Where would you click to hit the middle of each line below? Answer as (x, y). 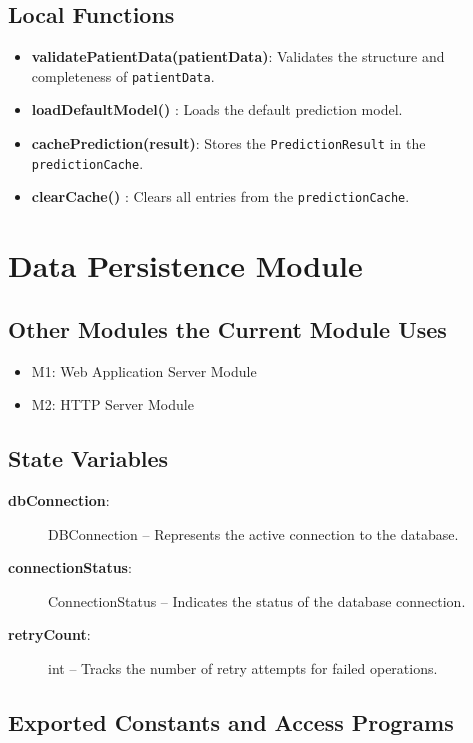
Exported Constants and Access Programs (231, 721)
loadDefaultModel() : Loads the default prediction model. (217, 109)
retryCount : (49, 634)
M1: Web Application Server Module (144, 370)
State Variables (88, 458)
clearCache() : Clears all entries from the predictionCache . (220, 196)
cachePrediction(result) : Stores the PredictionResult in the (228, 143)
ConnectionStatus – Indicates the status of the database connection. (257, 600)
